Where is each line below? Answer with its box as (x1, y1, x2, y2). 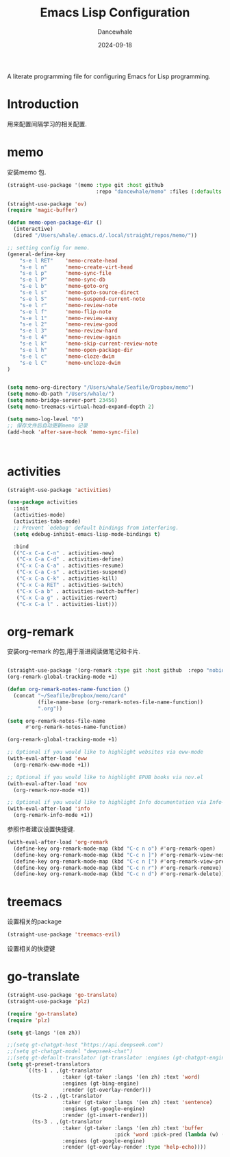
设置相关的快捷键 (7, 945, 55, 953)
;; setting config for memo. (7, 244, 90, 251)
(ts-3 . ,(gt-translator (31, 1118, 103, 1125)
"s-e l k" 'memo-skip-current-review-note (19, 340, 157, 348)
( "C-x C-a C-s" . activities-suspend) (16, 569, 127, 576)
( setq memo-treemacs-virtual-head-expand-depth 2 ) (7, 403, 155, 410)
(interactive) (13, 225, 53, 233)
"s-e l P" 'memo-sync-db (19, 276, 106, 283)
